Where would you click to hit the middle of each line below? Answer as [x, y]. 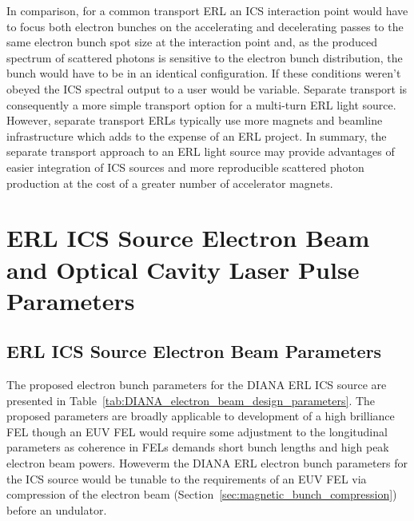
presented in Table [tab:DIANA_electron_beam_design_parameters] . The [191, 400]
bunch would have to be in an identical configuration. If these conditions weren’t [204, 73]
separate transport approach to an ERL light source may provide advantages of [201, 151]
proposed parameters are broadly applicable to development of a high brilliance [201, 416]
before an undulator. [57, 509]
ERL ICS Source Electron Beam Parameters [194, 351]
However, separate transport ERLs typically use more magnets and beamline [195, 120]
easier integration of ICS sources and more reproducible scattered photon [185, 167]
